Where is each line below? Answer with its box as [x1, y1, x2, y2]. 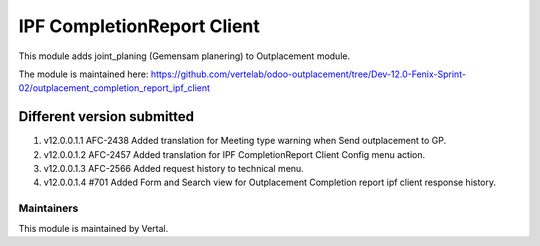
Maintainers [18, 201, 79, 215]
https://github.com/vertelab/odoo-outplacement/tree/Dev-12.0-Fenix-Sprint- [150, 68, 467, 80]
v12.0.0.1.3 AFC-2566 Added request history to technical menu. [43, 163, 304, 175]
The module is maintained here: [18, 68, 149, 80]
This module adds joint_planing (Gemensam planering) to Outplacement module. [18, 50, 350, 62]
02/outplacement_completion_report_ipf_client [18, 82, 210, 94]
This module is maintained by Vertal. [18, 222, 169, 234]
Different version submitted [18, 108, 195, 125]
